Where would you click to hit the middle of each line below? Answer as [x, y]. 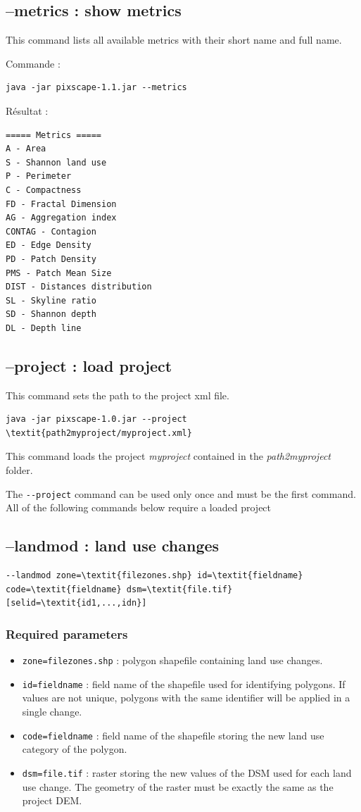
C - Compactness [44, 190]
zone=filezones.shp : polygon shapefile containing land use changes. [172, 660]
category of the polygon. [75, 749]
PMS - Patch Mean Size [59, 273]
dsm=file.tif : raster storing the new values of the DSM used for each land [187, 772]
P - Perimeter [39, 176]
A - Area [26, 149]
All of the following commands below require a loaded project [139, 507]
